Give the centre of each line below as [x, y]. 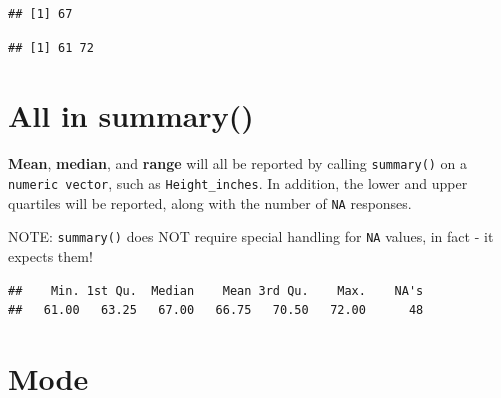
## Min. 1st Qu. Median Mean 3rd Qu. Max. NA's [216, 290]
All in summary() [131, 115]
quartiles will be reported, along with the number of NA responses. [210, 202]
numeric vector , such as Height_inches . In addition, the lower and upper [238, 182]
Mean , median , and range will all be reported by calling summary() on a [238, 163]
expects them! [50, 255]
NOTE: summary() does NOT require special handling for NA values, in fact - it [251, 236]
